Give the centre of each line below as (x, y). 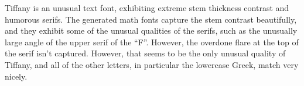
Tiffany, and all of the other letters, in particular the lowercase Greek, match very (152, 64)
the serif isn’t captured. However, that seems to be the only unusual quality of (145, 53)
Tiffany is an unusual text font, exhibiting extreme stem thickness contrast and (147, 8)
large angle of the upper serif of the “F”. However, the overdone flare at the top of (152, 42)
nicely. (16, 76)
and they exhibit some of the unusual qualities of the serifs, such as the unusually (151, 31)
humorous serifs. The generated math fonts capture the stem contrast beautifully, (151, 19)
